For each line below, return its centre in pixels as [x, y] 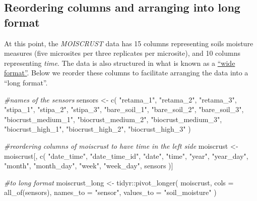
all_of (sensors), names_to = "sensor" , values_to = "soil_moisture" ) [110, 192]
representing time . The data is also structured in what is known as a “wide [120, 63]
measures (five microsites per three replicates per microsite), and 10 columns [122, 53]
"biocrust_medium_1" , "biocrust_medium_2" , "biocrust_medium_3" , [113, 119]
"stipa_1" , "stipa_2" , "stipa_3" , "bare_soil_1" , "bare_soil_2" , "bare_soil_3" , [124, 109]
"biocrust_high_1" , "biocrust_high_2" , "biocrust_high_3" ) [98, 129]
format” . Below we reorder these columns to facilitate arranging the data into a [126, 73]
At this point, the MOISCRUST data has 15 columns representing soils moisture [129, 43]
